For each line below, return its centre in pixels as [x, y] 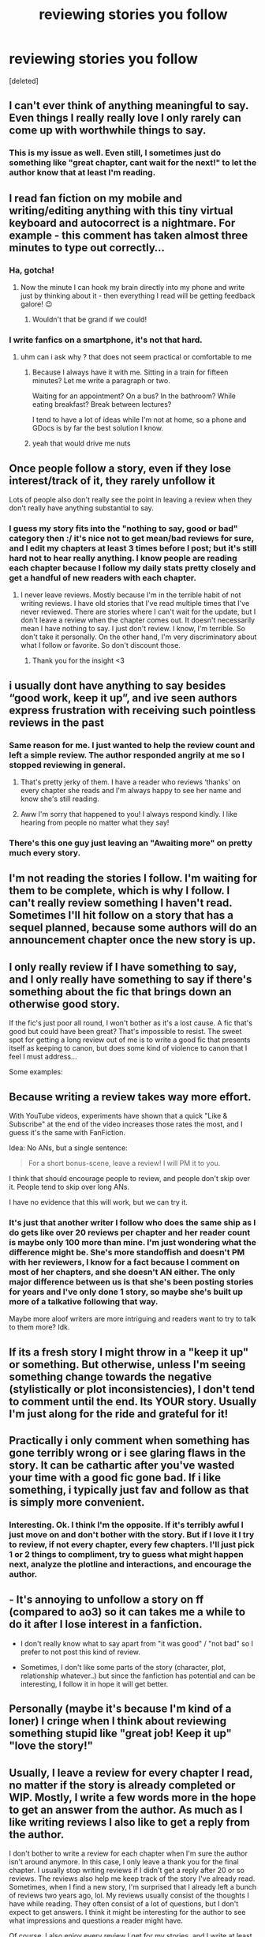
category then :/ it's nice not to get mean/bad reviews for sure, [132, 538]
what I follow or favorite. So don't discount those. [100, 645]
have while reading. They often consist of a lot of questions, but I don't [124, 1903]
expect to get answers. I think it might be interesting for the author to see [127, 1912]
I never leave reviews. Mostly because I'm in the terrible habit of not [131, 595]
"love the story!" [51, 1746]
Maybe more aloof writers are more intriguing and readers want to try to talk [132, 1319]
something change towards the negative [110, 1377]
